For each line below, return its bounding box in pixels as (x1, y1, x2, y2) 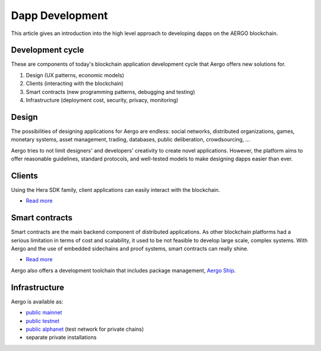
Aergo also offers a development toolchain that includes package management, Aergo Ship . (11, 267, 236, 274)
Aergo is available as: (11, 298, 64, 305)
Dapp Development (11, 9, 108, 22)
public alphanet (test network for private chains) (26, 325, 144, 333)
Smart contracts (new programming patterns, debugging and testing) (26, 88, 196, 95)
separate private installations (26, 334, 97, 341)
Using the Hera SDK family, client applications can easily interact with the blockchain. (11, 186, 221, 193)
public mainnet (26, 309, 62, 316)
